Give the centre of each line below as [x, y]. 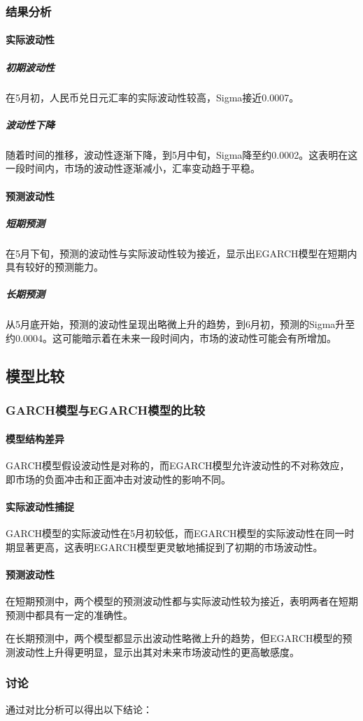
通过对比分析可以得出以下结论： [79, 709]
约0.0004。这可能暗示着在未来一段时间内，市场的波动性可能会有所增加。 [171, 338]
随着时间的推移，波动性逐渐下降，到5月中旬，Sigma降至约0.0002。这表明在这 [182, 154]
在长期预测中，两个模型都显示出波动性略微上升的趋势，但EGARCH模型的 [174, 638]
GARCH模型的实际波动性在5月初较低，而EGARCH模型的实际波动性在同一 [175, 533]
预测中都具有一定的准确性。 [69, 614]
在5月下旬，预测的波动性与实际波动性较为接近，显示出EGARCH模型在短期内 [181, 253]
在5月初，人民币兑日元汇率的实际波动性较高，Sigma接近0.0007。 [152, 97]
